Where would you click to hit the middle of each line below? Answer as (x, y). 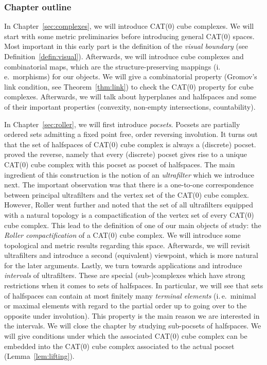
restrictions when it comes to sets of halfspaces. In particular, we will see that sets (134, 285)
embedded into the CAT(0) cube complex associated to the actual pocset (119, 346)
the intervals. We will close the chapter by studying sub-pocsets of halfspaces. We (133, 326)
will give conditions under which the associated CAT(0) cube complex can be (126, 336)
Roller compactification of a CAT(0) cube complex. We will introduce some (122, 235)
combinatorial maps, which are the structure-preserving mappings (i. (112, 66)
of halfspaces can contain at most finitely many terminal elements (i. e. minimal (130, 295)
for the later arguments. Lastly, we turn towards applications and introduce (123, 265)
